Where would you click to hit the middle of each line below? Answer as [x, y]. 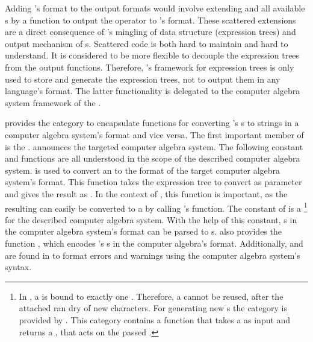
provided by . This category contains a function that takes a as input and [155, 319]
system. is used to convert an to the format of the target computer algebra [143, 170]
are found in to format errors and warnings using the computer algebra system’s [153, 255]
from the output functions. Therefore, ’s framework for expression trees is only [150, 67]
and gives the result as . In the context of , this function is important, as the [146, 193]
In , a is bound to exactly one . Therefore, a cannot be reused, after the [151, 296]
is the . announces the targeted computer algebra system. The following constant [154, 146]
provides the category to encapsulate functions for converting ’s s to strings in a [152, 123]
